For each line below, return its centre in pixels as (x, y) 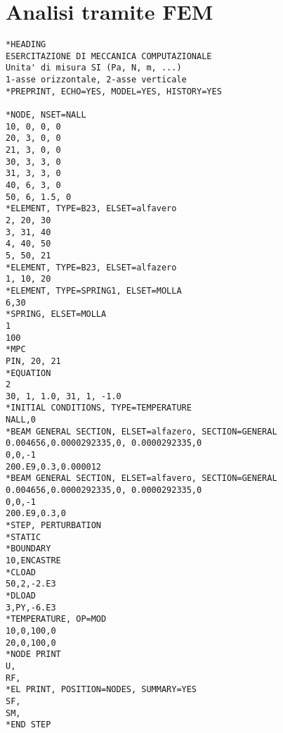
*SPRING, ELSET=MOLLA (56, 314)
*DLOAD (21, 595)
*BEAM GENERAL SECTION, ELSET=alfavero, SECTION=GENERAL (141, 478)
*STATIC (24, 537)
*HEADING (26, 45)
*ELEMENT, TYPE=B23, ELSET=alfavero (91, 209)
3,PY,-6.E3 (31, 607)
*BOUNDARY (28, 549)
